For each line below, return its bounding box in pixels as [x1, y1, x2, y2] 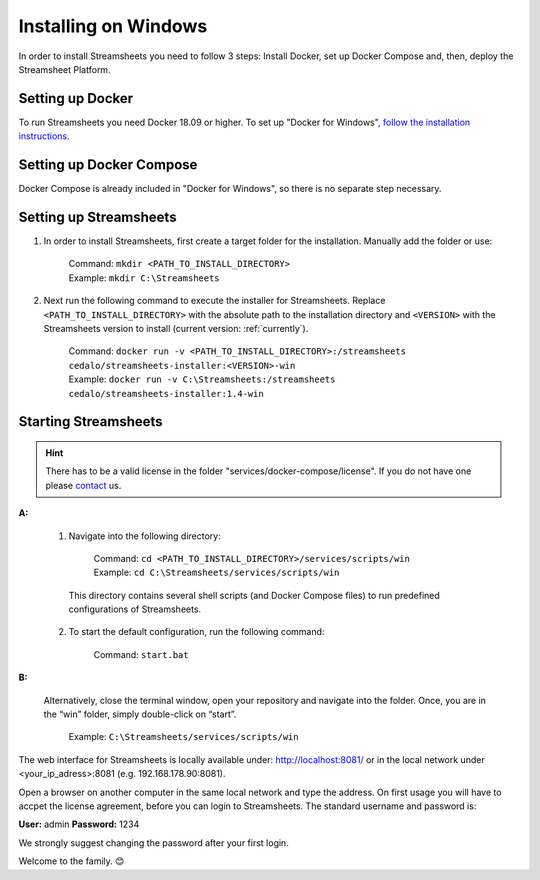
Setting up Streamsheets [18, 208, 177, 225]
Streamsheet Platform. [18, 63, 111, 75]
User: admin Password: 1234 [18, 818, 140, 830]
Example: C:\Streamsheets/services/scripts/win [68, 731, 299, 743]
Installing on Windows [18, 15, 208, 37]
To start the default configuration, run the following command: [68, 626, 325, 638]
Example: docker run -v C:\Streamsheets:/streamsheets [68, 373, 336, 385]
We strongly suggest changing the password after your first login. [18, 836, 289, 849]
